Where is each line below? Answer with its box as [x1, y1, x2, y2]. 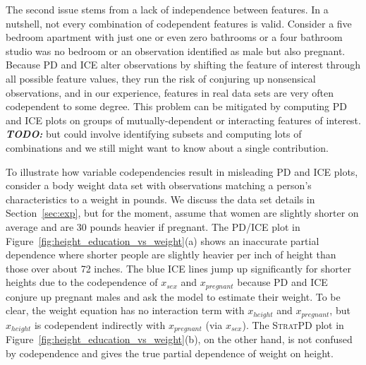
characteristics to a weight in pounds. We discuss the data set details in [6, 191, 315, 206]
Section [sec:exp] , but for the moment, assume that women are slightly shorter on [6, 205, 359, 220]
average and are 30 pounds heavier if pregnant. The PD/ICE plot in [6, 219, 300, 234]
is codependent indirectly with [34, 317, 166, 332]
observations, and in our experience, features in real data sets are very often [6, 85, 334, 100]
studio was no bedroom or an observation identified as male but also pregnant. [6, 43, 346, 58]
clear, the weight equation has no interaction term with [6, 303, 245, 318]
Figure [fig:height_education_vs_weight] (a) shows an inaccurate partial [6, 233, 319, 248]
